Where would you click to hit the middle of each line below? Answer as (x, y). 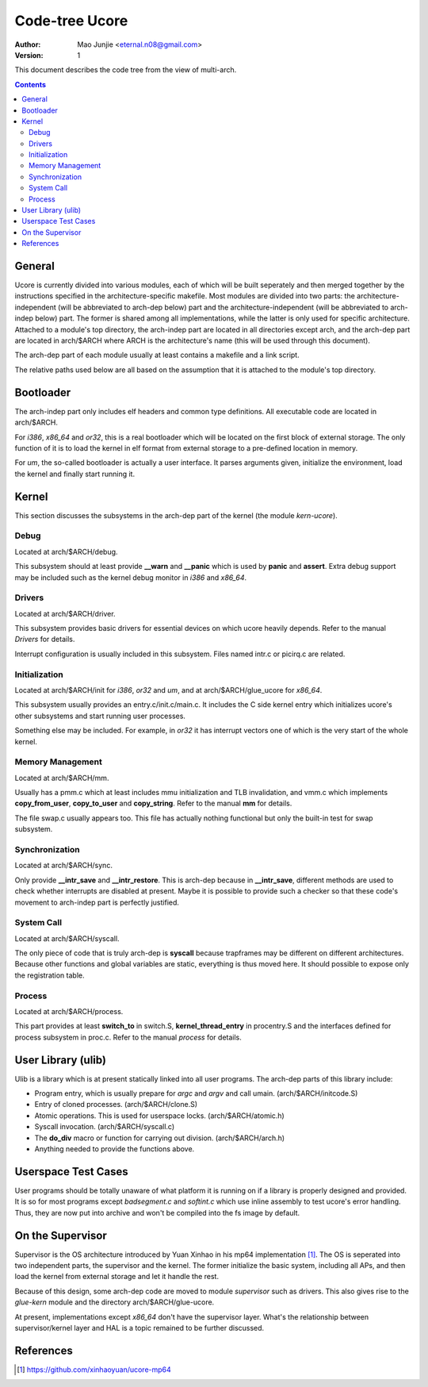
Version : (29, 55)
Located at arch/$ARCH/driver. (65, 613)
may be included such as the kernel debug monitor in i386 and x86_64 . (131, 577)
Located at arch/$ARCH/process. (69, 1011)
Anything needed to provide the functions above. (115, 1149)
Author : (28, 44)
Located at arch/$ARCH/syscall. (67, 938)
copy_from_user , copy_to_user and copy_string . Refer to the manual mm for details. (153, 803)
